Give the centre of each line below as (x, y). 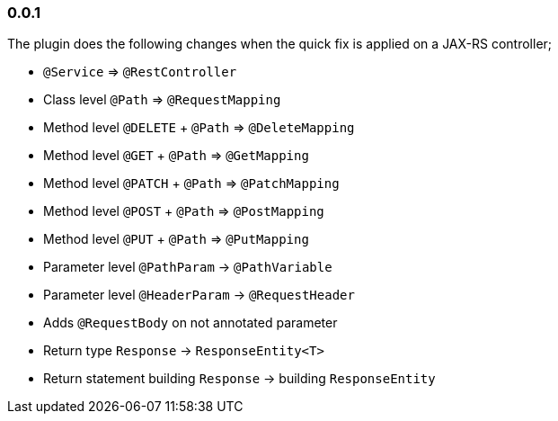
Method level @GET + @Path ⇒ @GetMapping (176, 156)
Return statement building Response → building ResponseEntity (239, 379)
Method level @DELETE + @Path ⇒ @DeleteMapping (199, 128)
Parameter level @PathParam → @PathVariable (188, 267)
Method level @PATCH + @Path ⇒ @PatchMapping (191, 184)
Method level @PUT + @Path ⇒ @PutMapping (176, 239)
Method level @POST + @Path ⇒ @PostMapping (184, 211)
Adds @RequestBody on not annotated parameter (190, 323)
